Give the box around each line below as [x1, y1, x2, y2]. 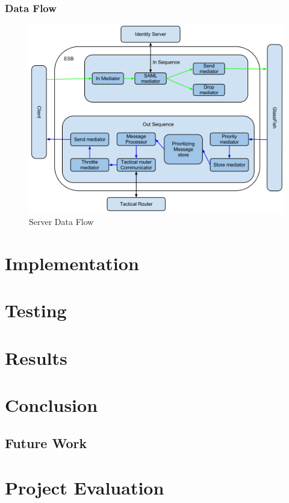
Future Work [5, 434, 87, 452]
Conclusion [5, 392, 98, 417]
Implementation [5, 250, 139, 275]
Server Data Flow [29, 215, 94, 227]
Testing [5, 298, 67, 323]
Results [5, 345, 67, 370]
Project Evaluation [5, 475, 164, 500]
